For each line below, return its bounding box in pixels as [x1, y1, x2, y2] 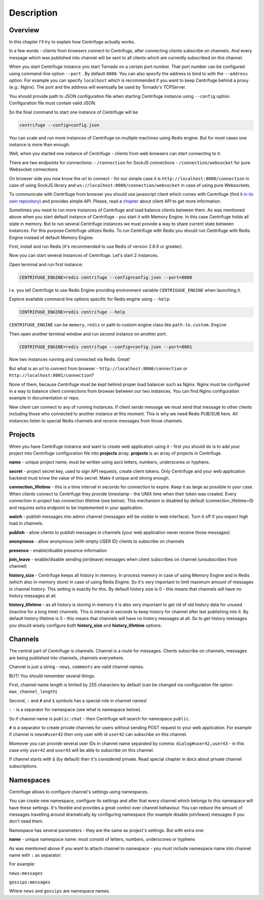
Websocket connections [9, 166, 58, 172]
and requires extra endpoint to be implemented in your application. [9, 505, 144, 510]
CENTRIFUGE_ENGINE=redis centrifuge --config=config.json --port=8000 [19, 275, 193, 280]
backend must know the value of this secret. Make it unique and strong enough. [9, 475, 170, 481]
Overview [9, 26, 40, 34]
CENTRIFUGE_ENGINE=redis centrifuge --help [19, 309, 126, 315]
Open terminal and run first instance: [9, 261, 83, 267]
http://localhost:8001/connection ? [9, 372, 94, 378]
